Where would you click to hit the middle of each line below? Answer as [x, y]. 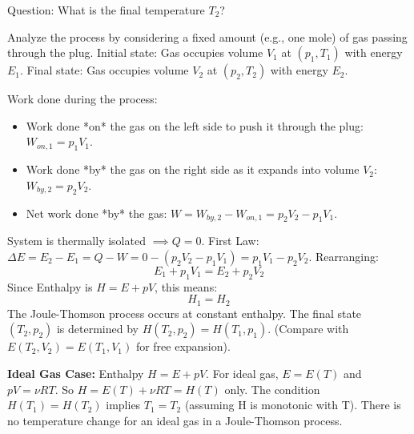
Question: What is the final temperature [106, 10]
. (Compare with [308, 329]
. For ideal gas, [242, 373]
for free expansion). [183, 346]
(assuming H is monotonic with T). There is [293, 405]
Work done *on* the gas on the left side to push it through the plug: [195, 125]
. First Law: [230, 241]
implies [123, 405]
